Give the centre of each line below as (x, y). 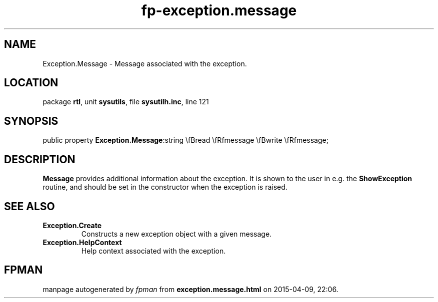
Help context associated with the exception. (153, 251)
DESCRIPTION (40, 159)
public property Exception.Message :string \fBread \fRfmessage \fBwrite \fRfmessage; (185, 140)
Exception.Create (72, 225)
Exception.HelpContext (82, 242)
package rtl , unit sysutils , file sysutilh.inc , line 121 (126, 102)
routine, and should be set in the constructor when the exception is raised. (165, 187)
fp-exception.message (219, 10)
